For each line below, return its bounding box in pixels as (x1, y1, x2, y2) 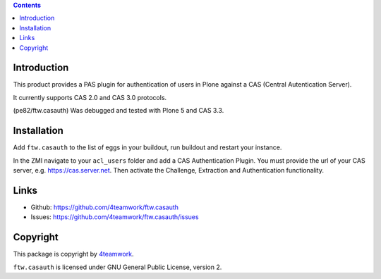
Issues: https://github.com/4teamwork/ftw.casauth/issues (30, 213, 199, 221)
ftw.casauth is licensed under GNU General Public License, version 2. (13, 263, 222, 271)
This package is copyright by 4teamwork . (13, 250, 134, 259)
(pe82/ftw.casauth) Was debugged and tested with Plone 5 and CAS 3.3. (13, 106, 224, 115)
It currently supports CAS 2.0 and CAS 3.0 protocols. (13, 93, 167, 101)
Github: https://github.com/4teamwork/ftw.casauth (30, 203, 179, 211)
